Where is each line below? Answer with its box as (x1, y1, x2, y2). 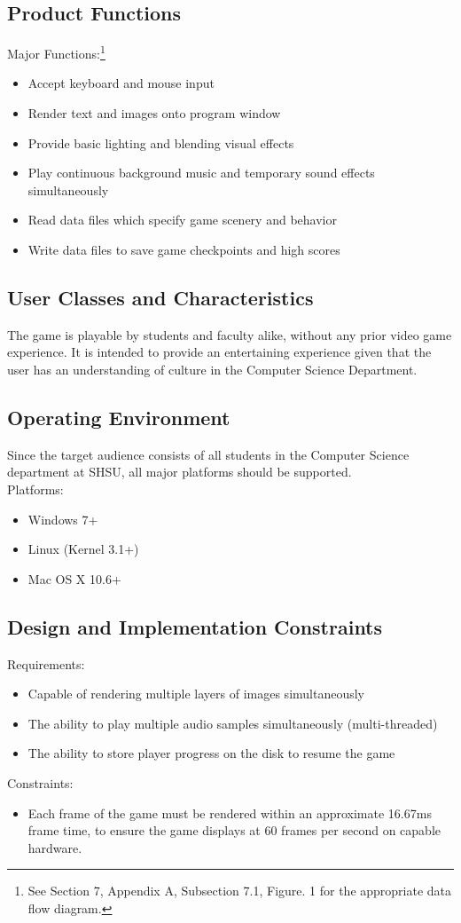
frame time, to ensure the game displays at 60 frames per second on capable (27, 821, 441, 840)
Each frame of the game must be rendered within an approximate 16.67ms (27, 803, 432, 822)
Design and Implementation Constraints (7, 612, 383, 640)
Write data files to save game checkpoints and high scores (27, 241, 340, 259)
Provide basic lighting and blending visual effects (27, 133, 294, 152)
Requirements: (7, 654, 85, 673)
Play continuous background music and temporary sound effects (27, 163, 375, 182)
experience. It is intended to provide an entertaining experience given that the (7, 343, 432, 361)
